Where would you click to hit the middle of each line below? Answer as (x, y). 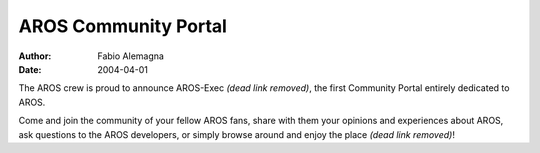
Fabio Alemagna (131, 56)
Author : (35, 56)
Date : (30, 69)
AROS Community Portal (122, 26)
